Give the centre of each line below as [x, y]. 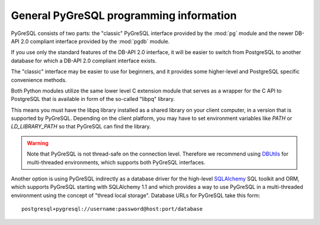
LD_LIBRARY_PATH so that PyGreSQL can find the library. [81, 126]
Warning [38, 143]
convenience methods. [39, 80]
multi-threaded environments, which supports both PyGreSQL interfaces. [116, 162]
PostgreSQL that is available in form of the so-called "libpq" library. [93, 99]
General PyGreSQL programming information [124, 15]
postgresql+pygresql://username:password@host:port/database [112, 209]
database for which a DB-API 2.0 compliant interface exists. [84, 61]
